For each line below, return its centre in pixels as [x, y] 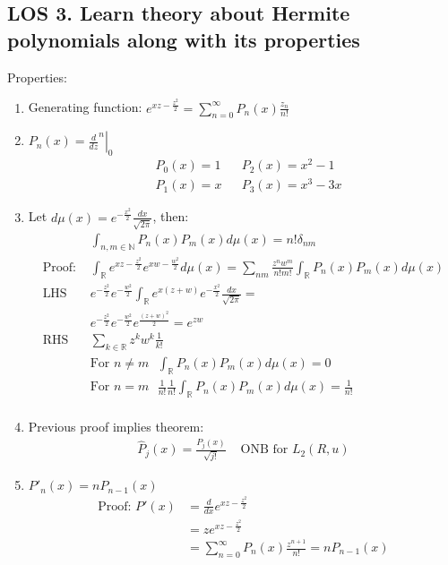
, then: [171, 216]
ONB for [264, 450]
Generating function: [85, 107]
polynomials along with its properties [184, 39]
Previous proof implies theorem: [116, 426]
